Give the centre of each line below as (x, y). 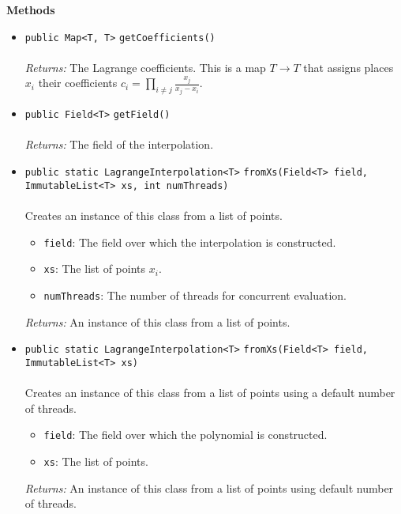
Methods (31, 9)
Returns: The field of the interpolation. (119, 144)
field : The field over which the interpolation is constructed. (190, 242)
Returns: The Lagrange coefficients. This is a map (145, 67)
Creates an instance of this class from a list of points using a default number (210, 393)
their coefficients (78, 83)
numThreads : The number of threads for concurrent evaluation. (195, 295)
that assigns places (349, 67)
